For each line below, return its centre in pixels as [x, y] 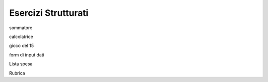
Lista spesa [21, 64]
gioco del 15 [22, 46]
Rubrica [17, 73]
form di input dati [27, 55]
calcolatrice [21, 37]
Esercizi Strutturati [49, 13]
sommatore [21, 28]
